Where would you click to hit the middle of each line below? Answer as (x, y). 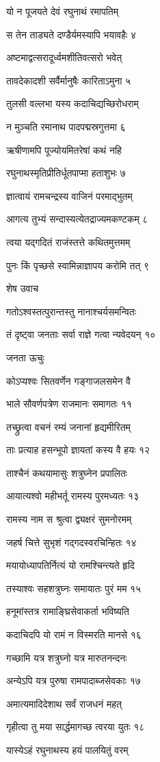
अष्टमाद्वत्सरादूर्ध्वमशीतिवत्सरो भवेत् (64, 57)
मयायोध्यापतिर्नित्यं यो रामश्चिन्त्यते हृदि (70, 565)
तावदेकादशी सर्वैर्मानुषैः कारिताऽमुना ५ (69, 80)
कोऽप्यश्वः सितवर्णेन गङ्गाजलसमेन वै (68, 380)
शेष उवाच (23, 288)
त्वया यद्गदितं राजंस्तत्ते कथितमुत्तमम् (68, 242)
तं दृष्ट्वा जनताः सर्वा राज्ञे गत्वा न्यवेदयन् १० (81, 334)
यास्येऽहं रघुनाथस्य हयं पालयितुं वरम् (67, 750)
